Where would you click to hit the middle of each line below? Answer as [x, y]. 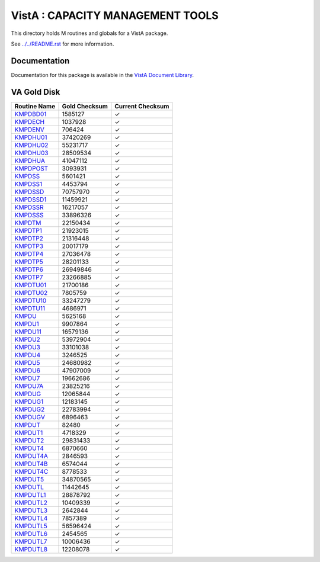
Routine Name [35, 106]
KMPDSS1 [28, 184]
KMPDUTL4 [31, 518]
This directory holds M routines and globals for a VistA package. [89, 33]
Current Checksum [142, 106]
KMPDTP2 [29, 238]
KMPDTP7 [29, 277]
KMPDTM [28, 223]
